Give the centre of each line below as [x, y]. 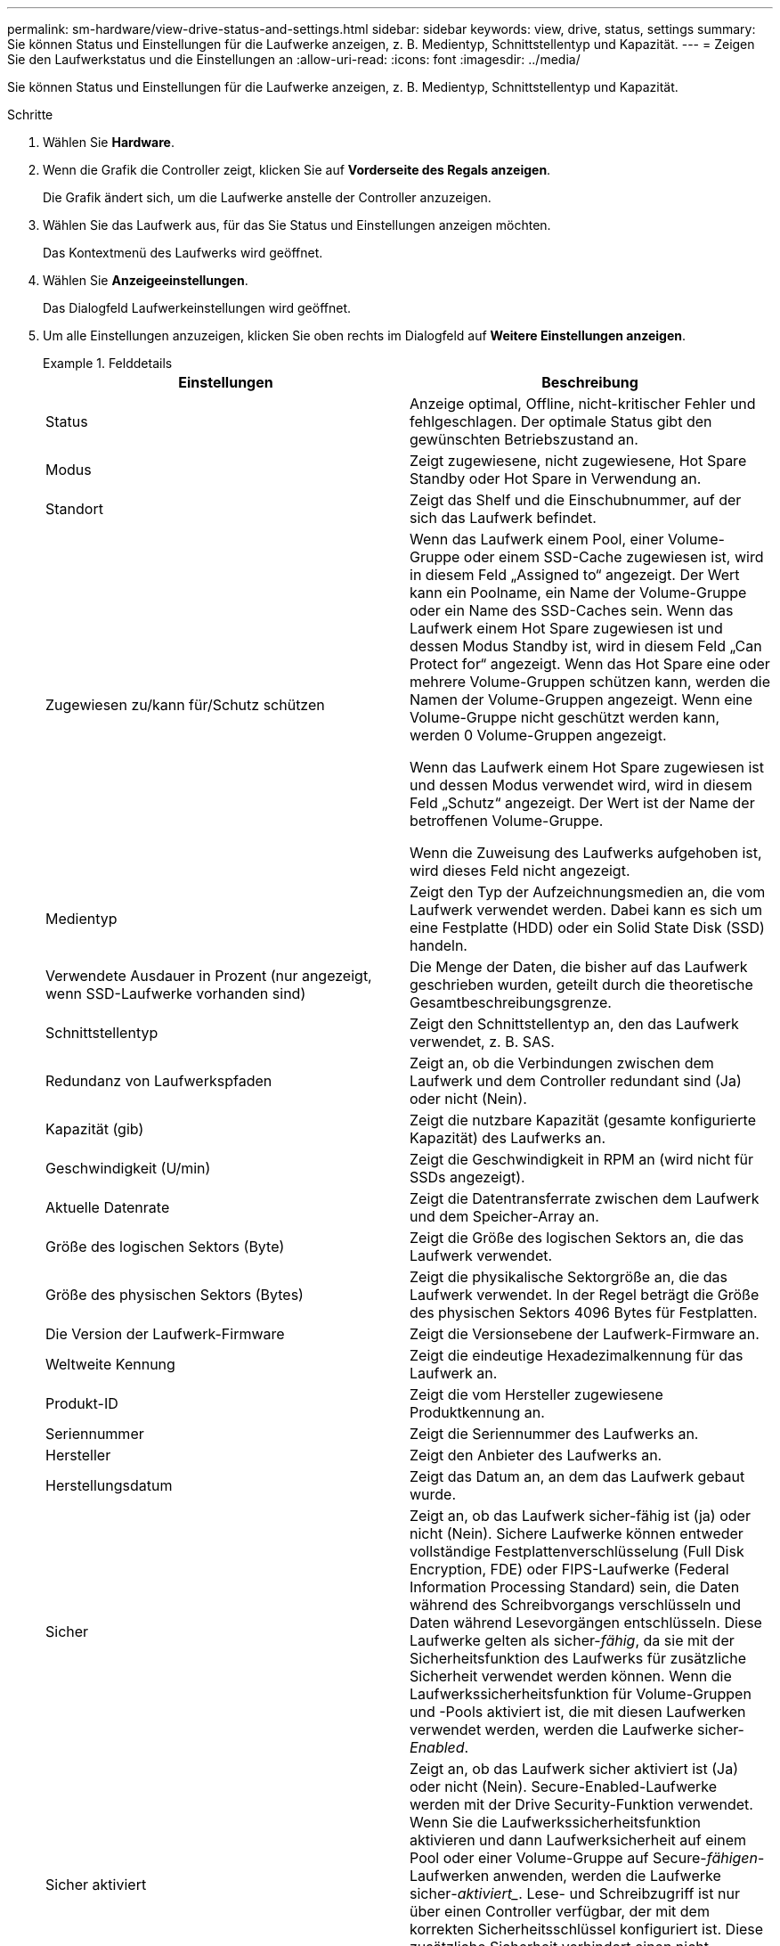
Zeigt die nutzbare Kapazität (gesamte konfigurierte [583, 1120]
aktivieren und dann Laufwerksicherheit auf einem [578, 1840]
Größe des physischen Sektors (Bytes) [175, 1295]
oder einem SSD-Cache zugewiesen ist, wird [613, 557]
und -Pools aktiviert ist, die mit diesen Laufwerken [578, 1712]
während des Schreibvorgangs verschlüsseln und [575, 1605]
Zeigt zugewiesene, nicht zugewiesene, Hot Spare [578, 461]
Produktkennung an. [477, 1412]
